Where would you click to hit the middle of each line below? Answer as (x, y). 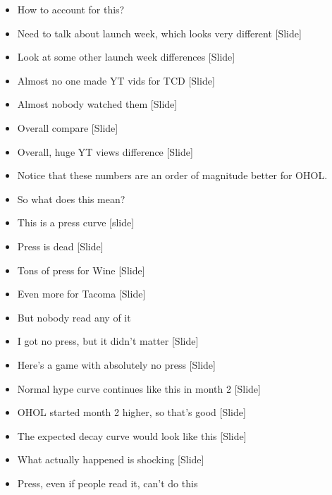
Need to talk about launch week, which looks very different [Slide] (159, 33)
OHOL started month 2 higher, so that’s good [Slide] (131, 412)
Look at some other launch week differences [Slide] (126, 57)
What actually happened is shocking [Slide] (111, 459)
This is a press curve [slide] (76, 222)
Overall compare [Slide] (68, 127)
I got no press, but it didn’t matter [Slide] (108, 341)
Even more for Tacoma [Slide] (81, 294)
